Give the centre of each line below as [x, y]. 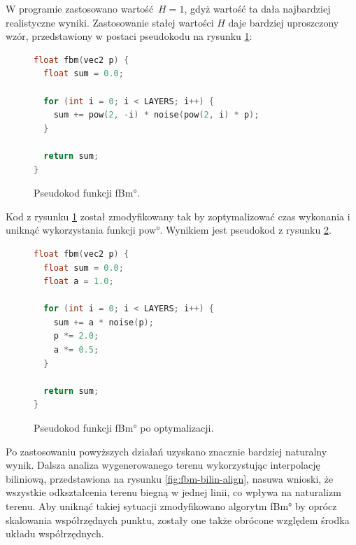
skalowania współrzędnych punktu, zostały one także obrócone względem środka [178, 519]
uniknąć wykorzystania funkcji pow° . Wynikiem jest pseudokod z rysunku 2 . [169, 230]
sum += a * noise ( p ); [104, 322]
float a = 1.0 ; [79, 282]
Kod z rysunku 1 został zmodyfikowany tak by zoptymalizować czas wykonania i [178, 216]
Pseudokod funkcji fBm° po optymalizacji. [124, 428]
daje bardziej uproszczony [284, 22]
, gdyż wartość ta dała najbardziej [257, 8]
